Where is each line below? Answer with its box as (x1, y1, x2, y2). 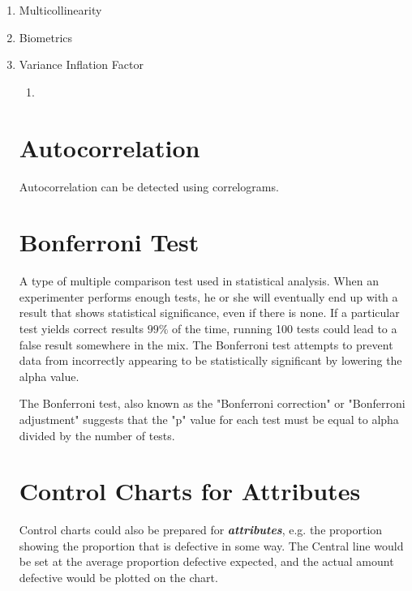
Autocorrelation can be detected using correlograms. (19, 178, 279, 195)
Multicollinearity (19, 2, 102, 18)
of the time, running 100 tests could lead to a (172, 320, 397, 336)
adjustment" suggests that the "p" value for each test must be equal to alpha (19, 410, 399, 427)
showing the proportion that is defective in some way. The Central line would (19, 537, 404, 554)
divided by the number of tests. (19, 426, 175, 443)
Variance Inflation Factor (19, 56, 144, 73)
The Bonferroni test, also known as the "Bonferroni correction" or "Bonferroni (19, 395, 406, 412)
